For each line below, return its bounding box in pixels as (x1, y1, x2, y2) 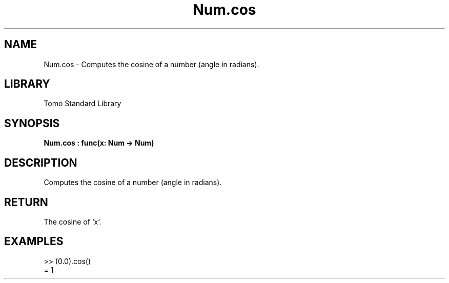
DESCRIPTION (4, 156, 77, 169)
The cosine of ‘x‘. (44, 217, 101, 226)
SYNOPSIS (4, 116, 60, 130)
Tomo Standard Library (44, 99, 121, 108)
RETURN (4, 195, 48, 209)
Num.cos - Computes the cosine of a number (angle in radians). (44, 59, 259, 69)
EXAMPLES (4, 235, 64, 248)
